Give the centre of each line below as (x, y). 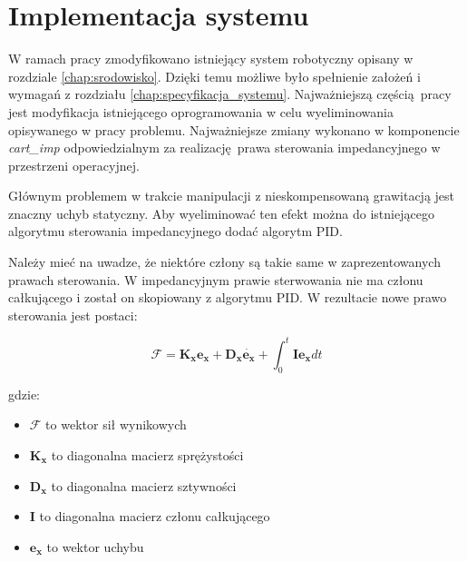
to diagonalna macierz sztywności (144, 485)
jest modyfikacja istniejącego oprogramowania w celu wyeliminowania (201, 111)
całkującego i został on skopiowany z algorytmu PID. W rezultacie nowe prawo (228, 297)
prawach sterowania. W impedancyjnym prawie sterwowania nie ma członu (216, 279)
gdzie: (24, 394)
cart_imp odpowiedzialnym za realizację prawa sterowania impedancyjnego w (224, 148)
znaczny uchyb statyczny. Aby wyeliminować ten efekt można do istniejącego (221, 213)
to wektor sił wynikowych (116, 424)
